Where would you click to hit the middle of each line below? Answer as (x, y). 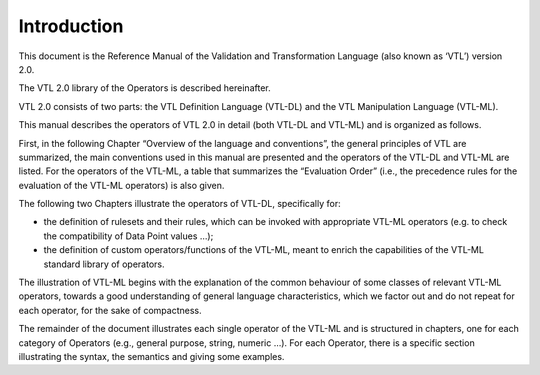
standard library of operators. (104, 264)
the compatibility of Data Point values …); (128, 236)
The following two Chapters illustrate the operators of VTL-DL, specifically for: (179, 204)
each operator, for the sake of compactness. (110, 310)
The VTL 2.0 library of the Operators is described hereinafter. (144, 88)
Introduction (71, 26)
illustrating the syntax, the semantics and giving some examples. (151, 356)
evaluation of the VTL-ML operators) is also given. (121, 185)
